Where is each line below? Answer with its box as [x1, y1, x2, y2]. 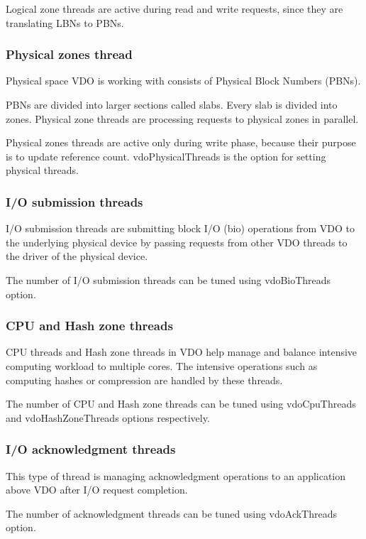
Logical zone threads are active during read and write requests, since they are [6, 1, 343, 16]
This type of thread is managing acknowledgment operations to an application [6, 468, 346, 483]
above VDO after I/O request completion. [6, 482, 188, 497]
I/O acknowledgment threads [6, 440, 176, 458]
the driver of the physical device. [6, 249, 148, 263]
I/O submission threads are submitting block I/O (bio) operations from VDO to [6, 221, 355, 236]
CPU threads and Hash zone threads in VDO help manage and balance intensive [6, 344, 357, 359]
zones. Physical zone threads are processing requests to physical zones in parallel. [6, 111, 359, 126]
